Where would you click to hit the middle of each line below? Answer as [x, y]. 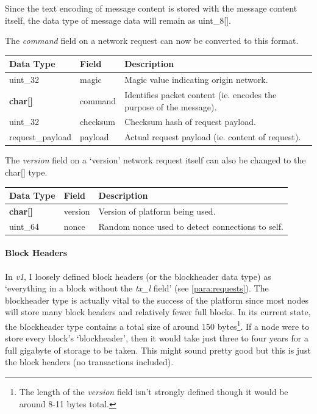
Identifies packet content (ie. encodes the [201, 94]
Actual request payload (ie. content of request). [213, 137]
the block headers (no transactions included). [89, 362]
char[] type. [26, 172]
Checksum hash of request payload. [190, 122]
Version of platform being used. [157, 211]
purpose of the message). [171, 106]
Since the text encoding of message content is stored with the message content [151, 8]
